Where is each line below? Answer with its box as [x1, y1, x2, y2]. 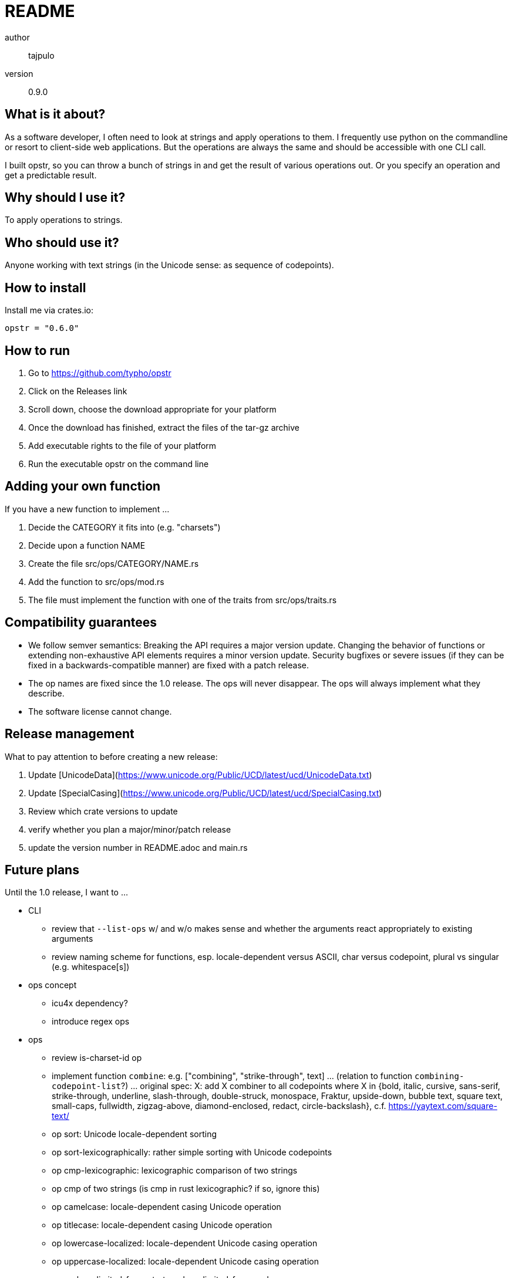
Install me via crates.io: [5, 305, 94, 316]
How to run [5, 343, 70, 358]
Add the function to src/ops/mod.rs [28, 576, 164, 587]
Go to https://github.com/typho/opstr [28, 367, 171, 378]
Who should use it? [5, 235, 119, 250]
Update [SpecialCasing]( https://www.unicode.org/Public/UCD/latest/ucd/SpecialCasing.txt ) [28, 787, 382, 798]
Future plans [5, 862, 79, 877]
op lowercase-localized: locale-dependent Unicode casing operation [52, 1238, 318, 1249]
